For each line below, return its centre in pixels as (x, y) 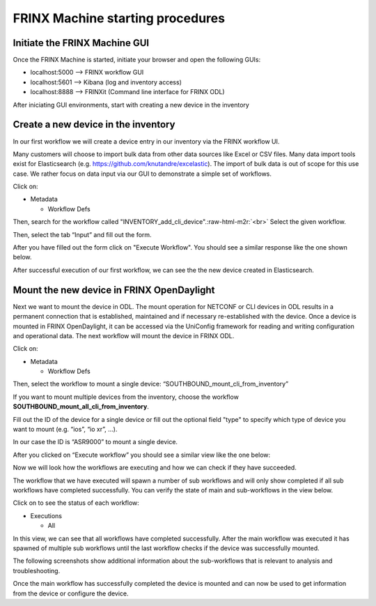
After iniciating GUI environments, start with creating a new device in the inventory (131, 105)
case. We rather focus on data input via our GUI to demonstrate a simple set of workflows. (142, 174)
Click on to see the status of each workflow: (76, 503)
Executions (46, 515)
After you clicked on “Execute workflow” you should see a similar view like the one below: (142, 455)
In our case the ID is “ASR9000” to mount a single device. (95, 442)
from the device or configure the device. (71, 593)
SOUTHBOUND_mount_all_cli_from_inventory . (81, 407)
